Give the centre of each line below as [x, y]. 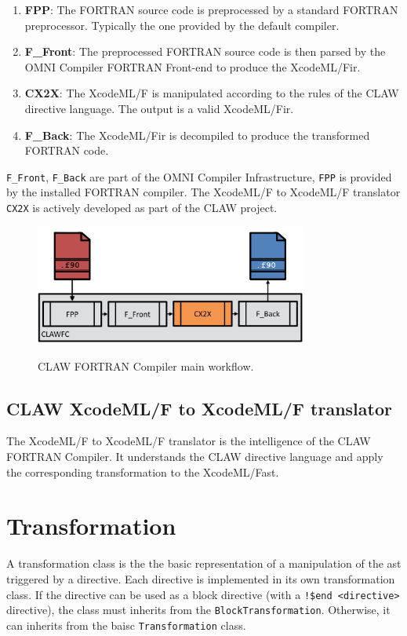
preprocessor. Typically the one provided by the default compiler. [182, 25]
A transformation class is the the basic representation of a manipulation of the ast [204, 563]
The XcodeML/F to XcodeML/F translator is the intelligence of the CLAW [189, 441]
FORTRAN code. [67, 150]
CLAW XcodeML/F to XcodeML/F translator [199, 408]
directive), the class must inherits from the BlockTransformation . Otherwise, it [198, 610]
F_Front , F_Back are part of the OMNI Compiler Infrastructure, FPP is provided [199, 176]
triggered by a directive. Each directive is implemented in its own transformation [201, 578]
